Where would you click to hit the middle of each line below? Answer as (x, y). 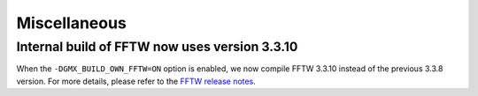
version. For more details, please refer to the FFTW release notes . (136, 81)
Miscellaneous (72, 23)
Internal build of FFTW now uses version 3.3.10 (157, 47)
